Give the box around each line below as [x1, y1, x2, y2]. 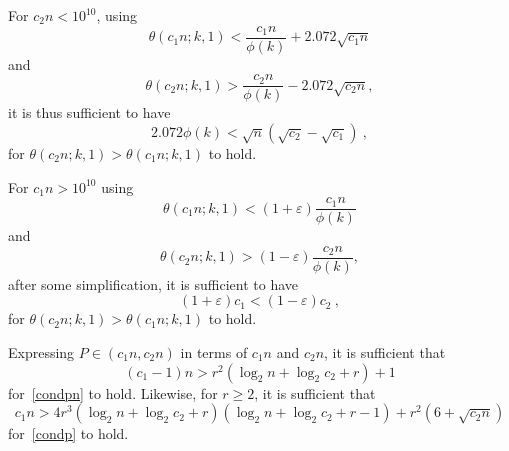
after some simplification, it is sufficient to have [8, 273, 299, 294]
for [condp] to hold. [8, 423, 129, 444]
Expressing [8, 342, 75, 362]
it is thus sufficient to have [8, 102, 171, 123]
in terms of [180, 342, 248, 362]
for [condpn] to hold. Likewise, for [8, 382, 218, 403]
